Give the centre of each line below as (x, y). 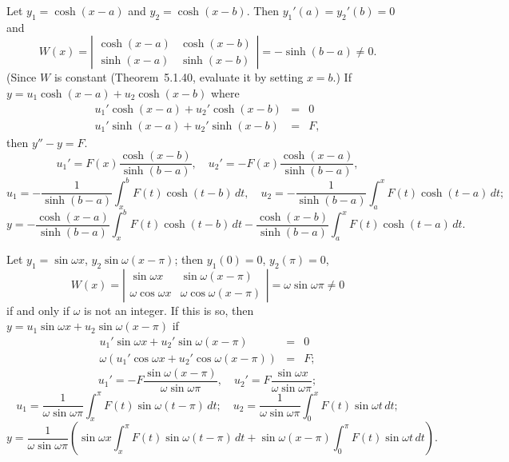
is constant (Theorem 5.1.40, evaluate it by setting (179, 77)
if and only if (38, 310)
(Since (22, 77)
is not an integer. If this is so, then (169, 310)
